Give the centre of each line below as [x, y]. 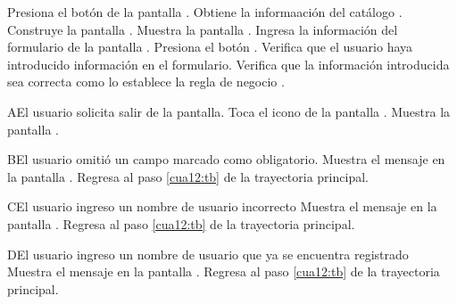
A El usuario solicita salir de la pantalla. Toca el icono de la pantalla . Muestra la [229, 111]
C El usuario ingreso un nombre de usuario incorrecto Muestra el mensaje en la [222, 206]
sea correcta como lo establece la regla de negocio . [146, 82]
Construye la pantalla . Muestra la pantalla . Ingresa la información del [203, 29]
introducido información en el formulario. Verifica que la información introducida [228, 64]
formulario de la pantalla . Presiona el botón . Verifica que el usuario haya [210, 47]
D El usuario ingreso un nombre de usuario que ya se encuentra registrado [208, 254]
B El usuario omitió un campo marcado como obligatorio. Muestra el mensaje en [226, 159]
